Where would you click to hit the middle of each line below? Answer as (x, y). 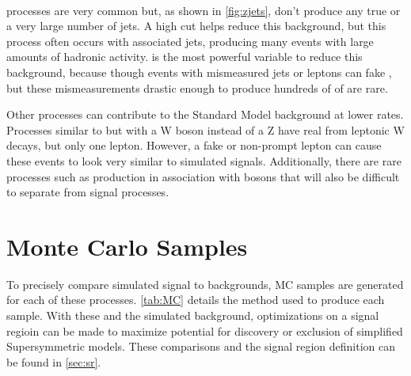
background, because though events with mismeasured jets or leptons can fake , (199, 72)
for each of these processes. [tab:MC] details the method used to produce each (196, 300)
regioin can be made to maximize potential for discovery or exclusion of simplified (205, 330)
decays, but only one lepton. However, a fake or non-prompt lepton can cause (194, 145)
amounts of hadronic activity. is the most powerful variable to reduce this (185, 57)
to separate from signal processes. (88, 192)
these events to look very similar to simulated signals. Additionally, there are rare (204, 160)
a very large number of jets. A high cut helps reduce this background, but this (196, 26)
